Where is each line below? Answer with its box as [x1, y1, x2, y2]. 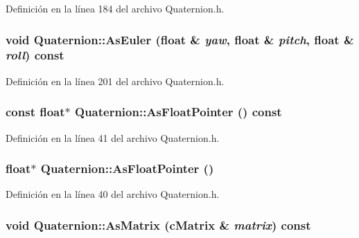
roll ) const [6, 46, 64, 64]
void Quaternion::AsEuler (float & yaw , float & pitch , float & [6, 30, 354, 48]
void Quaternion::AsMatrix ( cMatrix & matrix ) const [6, 216, 311, 233]
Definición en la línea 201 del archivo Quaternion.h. [6, 73, 225, 88]
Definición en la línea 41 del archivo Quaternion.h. [6, 130, 220, 145]
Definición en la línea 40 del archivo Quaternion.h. [6, 187, 220, 201]
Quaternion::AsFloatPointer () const [75, 103, 282, 120]
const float [6, 103, 65, 120]
